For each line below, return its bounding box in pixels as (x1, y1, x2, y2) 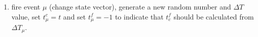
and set (63, 11, 86, 21)
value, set (11, 11, 41, 21)
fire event (11, 1, 41, 11)
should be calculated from (173, 11, 254, 21)
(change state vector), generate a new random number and (49, 1, 231, 11)
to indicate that (115, 11, 164, 21)
